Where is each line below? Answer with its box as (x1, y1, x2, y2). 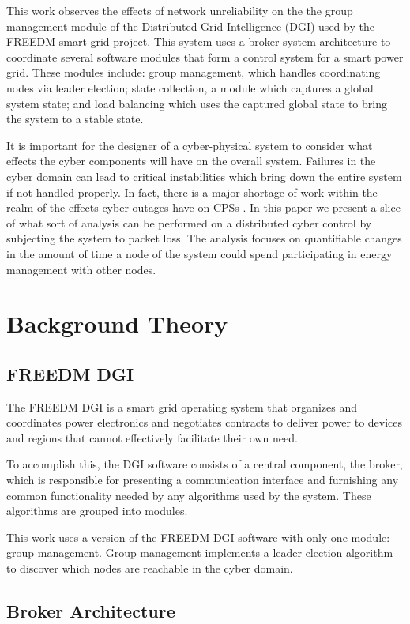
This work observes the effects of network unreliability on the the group (6, 2, 353, 18)
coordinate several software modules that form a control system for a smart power (6, 48, 404, 65)
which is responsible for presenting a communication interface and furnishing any (6, 472, 399, 488)
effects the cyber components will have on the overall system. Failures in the (6, 152, 376, 169)
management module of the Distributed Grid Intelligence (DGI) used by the (6, 17, 374, 34)
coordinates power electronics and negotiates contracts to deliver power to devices (6, 414, 403, 430)
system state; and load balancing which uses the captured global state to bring (6, 95, 387, 111)
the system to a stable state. (6, 111, 144, 127)
